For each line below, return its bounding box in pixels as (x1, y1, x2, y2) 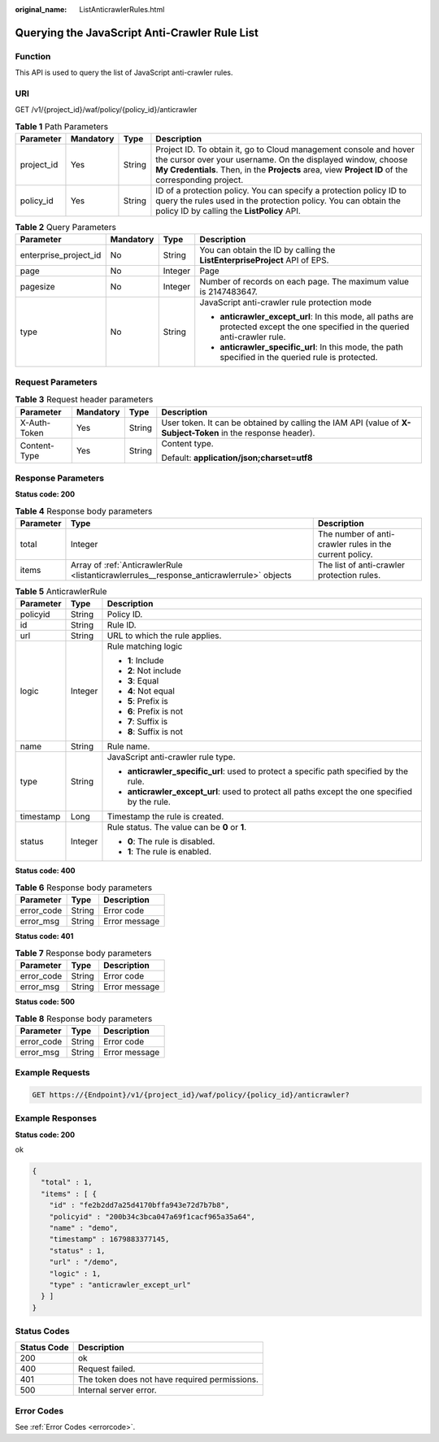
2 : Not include (127, 665, 182, 676)
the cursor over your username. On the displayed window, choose (155, 154, 408, 166)
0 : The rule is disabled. (127, 836, 215, 847)
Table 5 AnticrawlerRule (15, 586, 107, 597)
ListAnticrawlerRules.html (79, 5, 165, 14)
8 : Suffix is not (127, 726, 183, 737)
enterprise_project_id (20, 250, 102, 261)
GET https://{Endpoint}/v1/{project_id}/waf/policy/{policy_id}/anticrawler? (32, 1090, 350, 1099)
